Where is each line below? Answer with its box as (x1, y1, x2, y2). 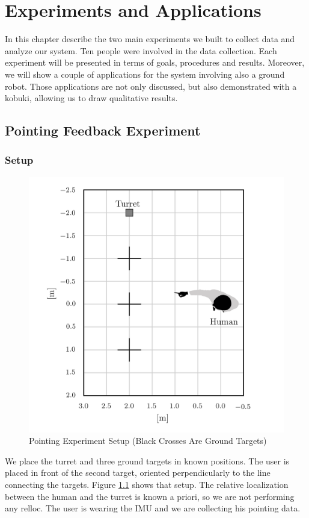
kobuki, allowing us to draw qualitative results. (5, 92, 178, 104)
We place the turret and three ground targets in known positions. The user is (5, 454, 290, 467)
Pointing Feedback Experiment (5, 121, 201, 140)
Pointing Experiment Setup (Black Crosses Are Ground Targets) (29, 434, 267, 447)
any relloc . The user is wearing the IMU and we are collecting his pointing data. (5, 502, 301, 514)
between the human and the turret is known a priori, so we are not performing (5, 490, 295, 502)
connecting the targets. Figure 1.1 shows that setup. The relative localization (5, 478, 289, 491)
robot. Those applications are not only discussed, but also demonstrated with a (5, 80, 297, 92)
